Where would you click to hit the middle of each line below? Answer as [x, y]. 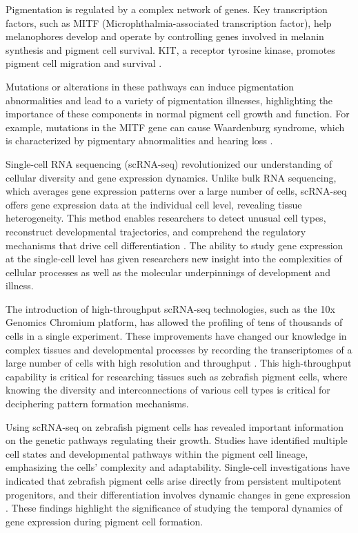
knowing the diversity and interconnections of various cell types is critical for [168, 390]
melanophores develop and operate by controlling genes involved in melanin [165, 36]
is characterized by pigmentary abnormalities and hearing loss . [139, 140]
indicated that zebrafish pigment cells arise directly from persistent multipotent [173, 481]
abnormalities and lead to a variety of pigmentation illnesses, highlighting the [169, 100]
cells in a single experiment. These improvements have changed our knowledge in [176, 336]
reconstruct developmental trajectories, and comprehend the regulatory [156, 231]
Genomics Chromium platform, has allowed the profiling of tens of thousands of [174, 322]
